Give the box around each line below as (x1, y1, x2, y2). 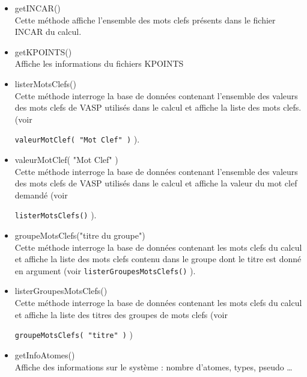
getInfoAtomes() (14, 348, 75, 361)
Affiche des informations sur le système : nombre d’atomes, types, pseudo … (14, 360, 293, 373)
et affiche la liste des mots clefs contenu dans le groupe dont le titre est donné (14, 253, 302, 265)
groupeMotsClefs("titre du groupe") (14, 229, 145, 242)
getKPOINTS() (14, 45, 72, 58)
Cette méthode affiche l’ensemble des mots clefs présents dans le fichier (14, 13, 276, 26)
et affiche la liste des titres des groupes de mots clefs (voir (14, 308, 228, 320)
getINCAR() (14, 2, 61, 14)
